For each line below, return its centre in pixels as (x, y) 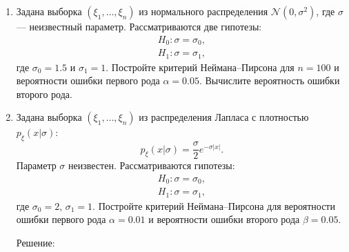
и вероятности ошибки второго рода (224, 219)
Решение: (36, 242)
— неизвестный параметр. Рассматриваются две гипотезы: (139, 26)
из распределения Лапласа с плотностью (224, 117)
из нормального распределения (203, 11)
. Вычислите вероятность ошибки (269, 80)
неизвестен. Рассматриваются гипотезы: (152, 165)
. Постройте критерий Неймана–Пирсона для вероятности (214, 205)
